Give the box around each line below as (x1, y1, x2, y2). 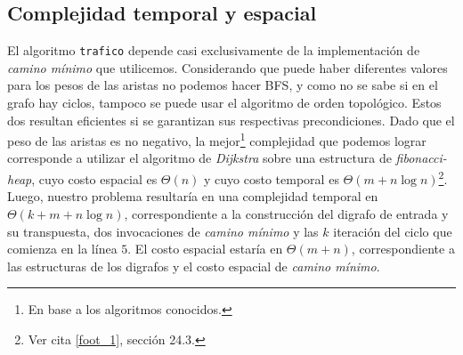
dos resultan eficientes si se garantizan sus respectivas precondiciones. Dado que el (7, 110, 455, 129)
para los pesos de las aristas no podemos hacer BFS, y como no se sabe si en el (7, 76, 438, 94)
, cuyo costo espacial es (31, 169, 158, 188)
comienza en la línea (7, 239, 118, 258)
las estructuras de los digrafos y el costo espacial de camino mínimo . (7, 256, 380, 275)
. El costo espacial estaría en (127, 239, 283, 258)
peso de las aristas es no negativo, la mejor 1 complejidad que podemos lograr (7, 129, 426, 149)
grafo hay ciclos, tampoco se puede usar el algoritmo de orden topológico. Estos (7, 93, 442, 112)
